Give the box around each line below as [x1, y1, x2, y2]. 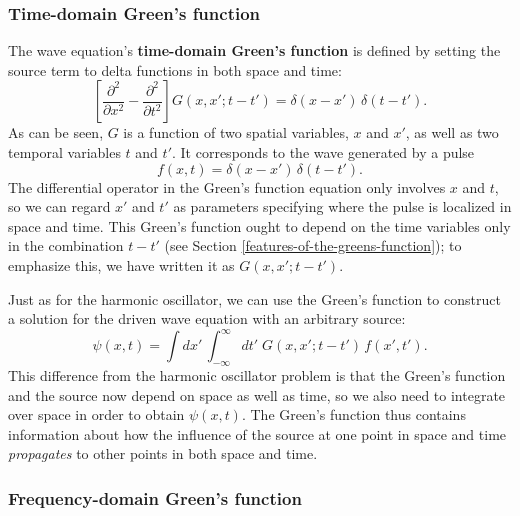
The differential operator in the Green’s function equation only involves [8, 176, 446, 197]
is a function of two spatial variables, [123, 122, 349, 143]
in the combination [8, 235, 124, 256]
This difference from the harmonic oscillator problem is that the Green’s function [8, 365, 506, 386]
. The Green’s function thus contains [241, 404, 466, 425]
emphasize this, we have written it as [8, 254, 235, 275]
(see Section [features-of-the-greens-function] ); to [164, 235, 462, 256]
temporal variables [8, 142, 121, 162]
